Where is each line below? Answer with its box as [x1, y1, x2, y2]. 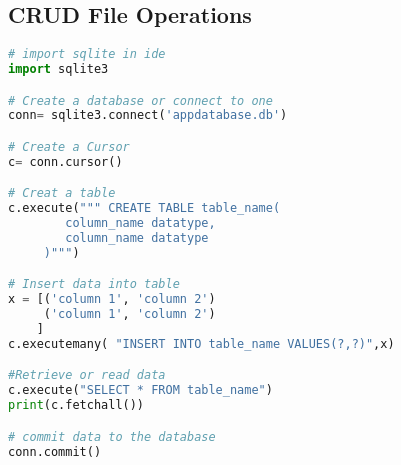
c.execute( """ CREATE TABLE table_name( [8, 201, 281, 216]
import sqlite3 [8, 62, 109, 77]
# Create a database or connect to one [8, 93, 273, 108]
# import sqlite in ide [8, 47, 166, 62]
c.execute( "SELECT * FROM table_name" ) [8, 383, 273, 398]
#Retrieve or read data [8, 368, 166, 383]
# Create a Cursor [8, 140, 130, 155]
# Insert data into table [8, 277, 180, 292]
